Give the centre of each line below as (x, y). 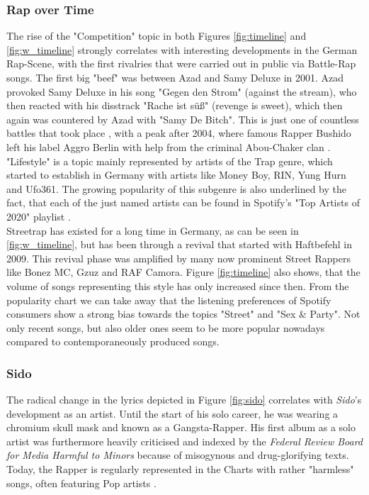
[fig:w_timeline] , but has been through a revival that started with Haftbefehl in (180, 244)
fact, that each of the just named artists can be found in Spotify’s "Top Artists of (183, 202)
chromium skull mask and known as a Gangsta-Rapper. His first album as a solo (181, 427)
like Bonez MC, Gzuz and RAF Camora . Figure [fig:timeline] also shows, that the (183, 272)
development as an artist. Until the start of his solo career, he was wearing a (172, 413)
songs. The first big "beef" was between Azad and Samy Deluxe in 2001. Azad (175, 77)
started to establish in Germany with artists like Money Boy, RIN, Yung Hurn (176, 175)
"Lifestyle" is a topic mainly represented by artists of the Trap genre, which (170, 161)
